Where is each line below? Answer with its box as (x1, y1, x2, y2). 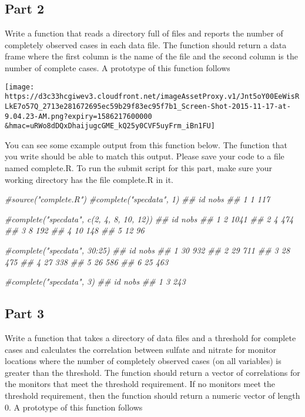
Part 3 (5, 304, 45, 322)
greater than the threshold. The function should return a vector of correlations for (5, 366, 300, 378)
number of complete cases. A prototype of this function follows (5, 61, 230, 74)
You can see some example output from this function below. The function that (5, 138, 287, 151)
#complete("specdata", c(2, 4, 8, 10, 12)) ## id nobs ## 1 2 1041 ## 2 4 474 (5, 212, 294, 225)
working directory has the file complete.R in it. (5, 173, 173, 185)
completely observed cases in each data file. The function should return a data (5, 38, 287, 51)
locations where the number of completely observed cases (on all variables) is (5, 355, 281, 367)
